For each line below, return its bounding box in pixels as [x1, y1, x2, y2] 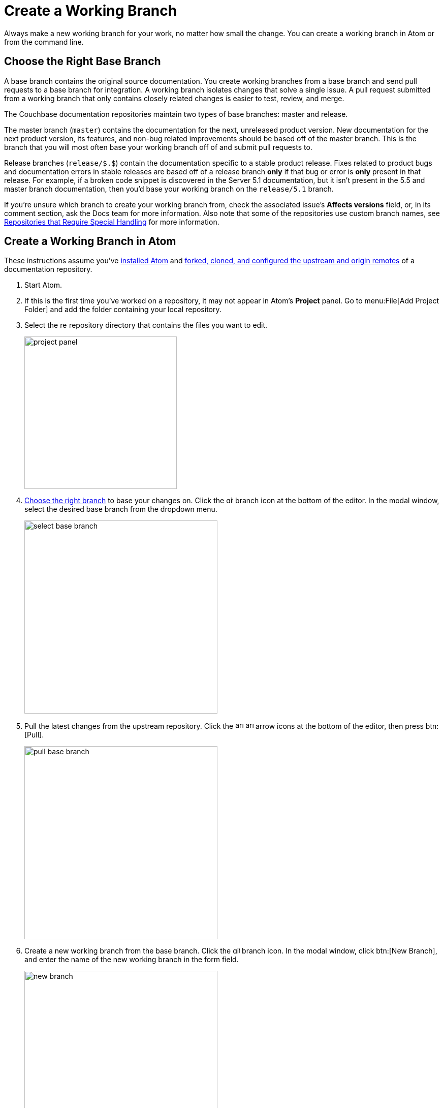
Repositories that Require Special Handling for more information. [4, 217, 219, 226]
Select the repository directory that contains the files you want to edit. [24, 321, 268, 330]
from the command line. [4, 37, 84, 46]
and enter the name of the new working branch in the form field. [24, 955, 239, 964]
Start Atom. [24, 281, 62, 290]
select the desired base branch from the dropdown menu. [24, 505, 217, 514]
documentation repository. [4, 265, 92, 274]
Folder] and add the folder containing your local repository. [24, 305, 221, 314]
